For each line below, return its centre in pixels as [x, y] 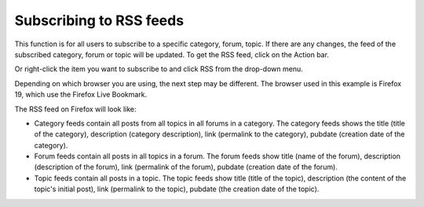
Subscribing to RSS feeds [99, 20]
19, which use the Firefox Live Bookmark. [81, 95]
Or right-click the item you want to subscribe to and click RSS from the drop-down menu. [159, 69]
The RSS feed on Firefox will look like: [75, 109]
